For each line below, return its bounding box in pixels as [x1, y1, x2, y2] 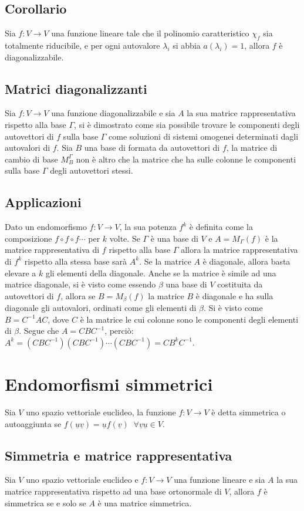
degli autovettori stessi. [50, 164, 133, 177]
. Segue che [19, 324, 59, 337]
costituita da [217, 278, 263, 290]
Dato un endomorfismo [5, 221, 87, 233]
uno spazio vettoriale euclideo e [26, 473, 139, 486]
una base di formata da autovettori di [84, 141, 220, 154]
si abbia [173, 39, 201, 51]
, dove [48, 313, 69, 325]
